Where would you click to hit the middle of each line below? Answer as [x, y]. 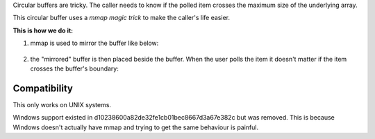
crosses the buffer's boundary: [75, 68]
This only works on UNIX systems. [62, 104]
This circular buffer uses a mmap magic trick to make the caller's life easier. [122, 18]
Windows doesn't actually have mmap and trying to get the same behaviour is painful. [136, 127]
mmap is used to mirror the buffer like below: [94, 43]
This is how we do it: [43, 30]
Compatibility [43, 88]
